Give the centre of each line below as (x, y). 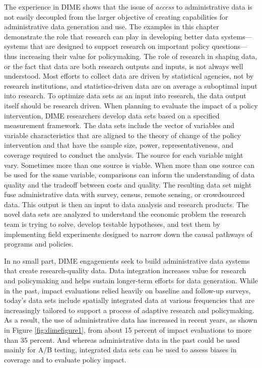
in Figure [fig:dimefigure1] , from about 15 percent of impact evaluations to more (128, 330)
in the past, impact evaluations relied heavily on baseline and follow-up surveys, (127, 290)
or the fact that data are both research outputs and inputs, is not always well (124, 66)
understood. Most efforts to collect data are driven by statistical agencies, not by (129, 76)
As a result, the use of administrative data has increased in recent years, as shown (131, 320)
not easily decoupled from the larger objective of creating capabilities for (116, 16)
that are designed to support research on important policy (120, 46)
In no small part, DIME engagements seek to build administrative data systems (127, 260)
